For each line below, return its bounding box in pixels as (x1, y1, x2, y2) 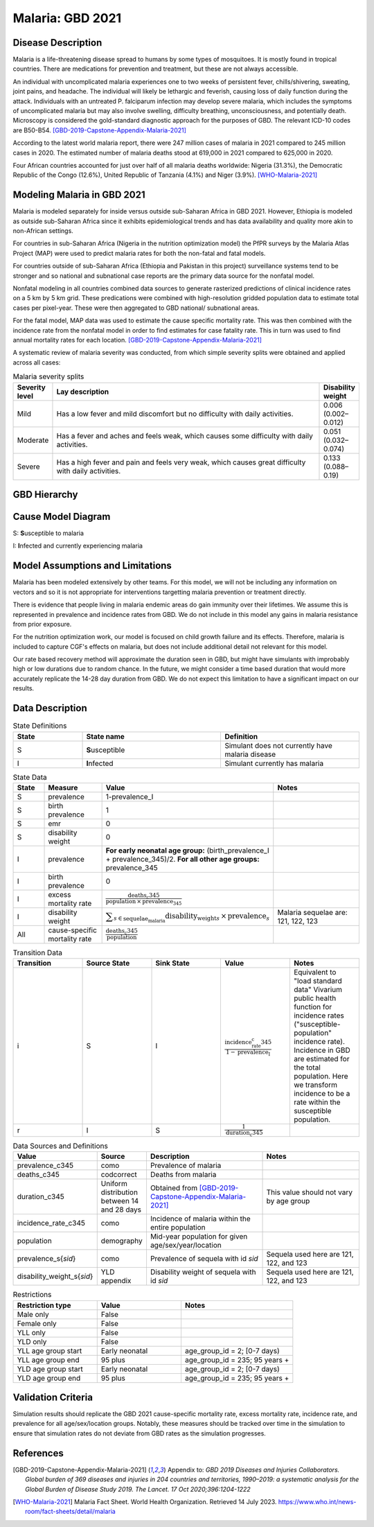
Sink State (155, 959, 190, 968)
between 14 (100, 1196, 139, 1206)
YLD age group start (17, 1364, 83, 1374)
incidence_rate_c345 (17, 1219, 86, 1228)
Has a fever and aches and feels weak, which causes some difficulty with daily (56, 430, 313, 440)
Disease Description (12, 37, 103, 49)
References (12, 1447, 64, 1459)
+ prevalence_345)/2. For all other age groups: (105, 854, 260, 864)
